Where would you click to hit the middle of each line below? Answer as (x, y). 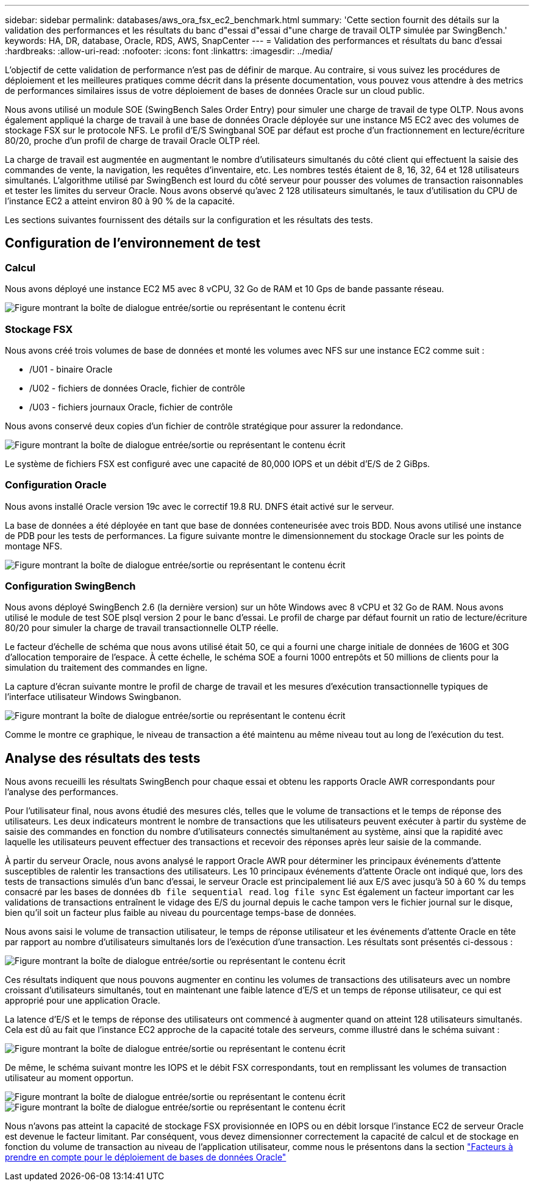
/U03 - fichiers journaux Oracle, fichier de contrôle (131, 407)
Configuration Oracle (56, 485)
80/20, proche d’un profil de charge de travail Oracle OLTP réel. (133, 141)
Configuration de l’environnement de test (133, 243)
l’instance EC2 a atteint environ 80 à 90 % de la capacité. (120, 201)
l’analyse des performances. (62, 792)
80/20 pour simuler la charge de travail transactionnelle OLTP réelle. (142, 628)
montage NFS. (34, 546)
